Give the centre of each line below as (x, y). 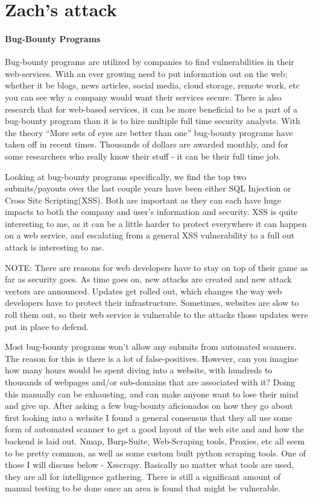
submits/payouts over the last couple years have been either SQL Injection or (148, 188)
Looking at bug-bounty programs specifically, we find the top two (126, 176)
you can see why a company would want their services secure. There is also (143, 97)
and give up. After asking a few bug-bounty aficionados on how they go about (149, 406)
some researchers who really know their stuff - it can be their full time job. (143, 156)
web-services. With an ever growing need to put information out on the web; (146, 73)
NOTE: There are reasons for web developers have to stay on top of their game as (156, 267)
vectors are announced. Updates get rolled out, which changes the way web (144, 291)
